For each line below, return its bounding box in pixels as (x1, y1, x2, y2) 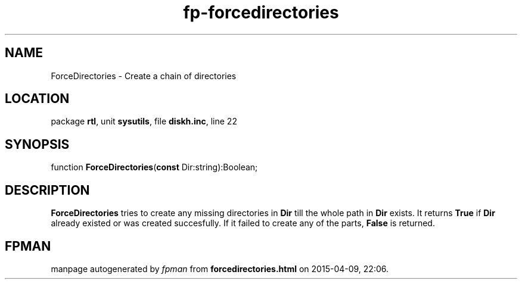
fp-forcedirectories (183, 2, 339, 23)
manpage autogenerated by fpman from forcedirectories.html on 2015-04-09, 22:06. (51, 263, 389, 274)
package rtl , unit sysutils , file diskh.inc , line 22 (51, 116, 237, 127)
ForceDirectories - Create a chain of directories (51, 70, 237, 81)
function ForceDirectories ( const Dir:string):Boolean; (51, 162, 258, 173)
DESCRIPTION (5, 182, 90, 198)
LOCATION (5, 91, 70, 107)
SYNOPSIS (5, 136, 70, 152)
